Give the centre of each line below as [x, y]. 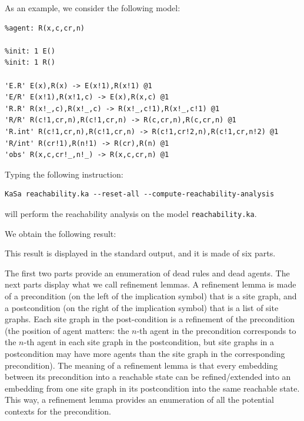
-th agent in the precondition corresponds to [216, 330]
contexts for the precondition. [58, 411]
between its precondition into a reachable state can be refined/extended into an [148, 377]
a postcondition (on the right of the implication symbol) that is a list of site [142, 307]
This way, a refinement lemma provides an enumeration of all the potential [139, 400]
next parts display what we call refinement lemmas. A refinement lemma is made [151, 284]
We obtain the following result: [61, 233]
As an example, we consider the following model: [93, 8]
